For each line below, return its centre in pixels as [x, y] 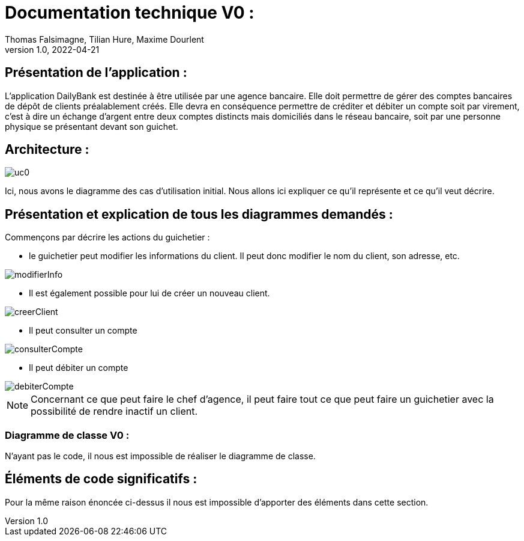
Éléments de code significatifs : [101, 479]
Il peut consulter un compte [83, 331]
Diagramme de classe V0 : [67, 435]
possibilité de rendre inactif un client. [114, 411]
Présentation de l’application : [96, 73]
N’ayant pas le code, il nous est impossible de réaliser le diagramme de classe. [160, 456]
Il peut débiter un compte [79, 368]
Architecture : [47, 150]
